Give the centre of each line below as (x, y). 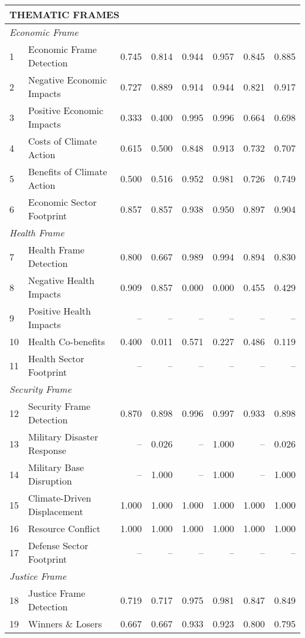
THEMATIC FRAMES (65, 14)
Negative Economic (67, 80)
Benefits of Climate (68, 171)
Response (47, 450)
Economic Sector (62, 202)
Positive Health (60, 311)
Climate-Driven (60, 498)
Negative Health (61, 280)
